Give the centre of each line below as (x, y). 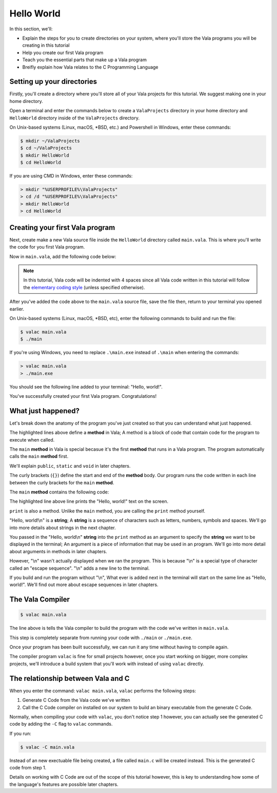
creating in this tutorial (46, 45)
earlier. (17, 309)
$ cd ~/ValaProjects (46, 148)
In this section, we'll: (31, 29)
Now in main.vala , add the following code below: (63, 256)
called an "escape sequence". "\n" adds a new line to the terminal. (80, 568)
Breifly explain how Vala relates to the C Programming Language (90, 67)
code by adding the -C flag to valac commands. (61, 724)
